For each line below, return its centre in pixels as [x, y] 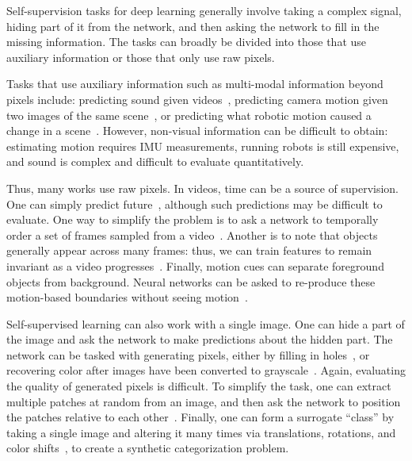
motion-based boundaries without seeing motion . [127, 297]
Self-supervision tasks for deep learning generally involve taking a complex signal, [204, 10]
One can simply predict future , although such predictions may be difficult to [195, 204]
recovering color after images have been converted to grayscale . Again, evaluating [206, 370]
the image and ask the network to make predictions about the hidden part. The [200, 339]
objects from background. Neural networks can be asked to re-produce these [191, 281]
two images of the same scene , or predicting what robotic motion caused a [189, 115]
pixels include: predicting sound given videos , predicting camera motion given [197, 99]
